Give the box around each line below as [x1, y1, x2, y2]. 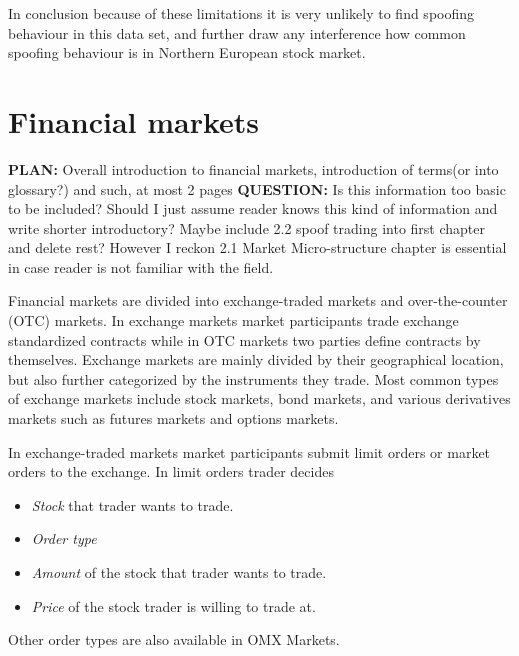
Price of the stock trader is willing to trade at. [31, 595, 316, 616]
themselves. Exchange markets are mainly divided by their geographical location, [8, 349, 504, 370]
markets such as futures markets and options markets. [8, 408, 339, 429]
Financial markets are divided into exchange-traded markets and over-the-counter [8, 290, 508, 311]
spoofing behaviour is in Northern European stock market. [8, 42, 366, 63]
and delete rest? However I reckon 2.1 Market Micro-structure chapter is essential [8, 237, 507, 258]
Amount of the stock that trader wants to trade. [31, 562, 327, 582]
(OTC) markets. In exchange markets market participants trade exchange [8, 310, 459, 331]
